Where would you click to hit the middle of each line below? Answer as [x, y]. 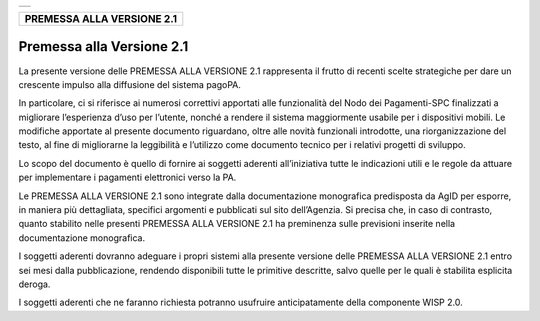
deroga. [34, 284]
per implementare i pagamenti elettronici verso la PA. [127, 177]
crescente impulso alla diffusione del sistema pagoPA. [130, 84]
